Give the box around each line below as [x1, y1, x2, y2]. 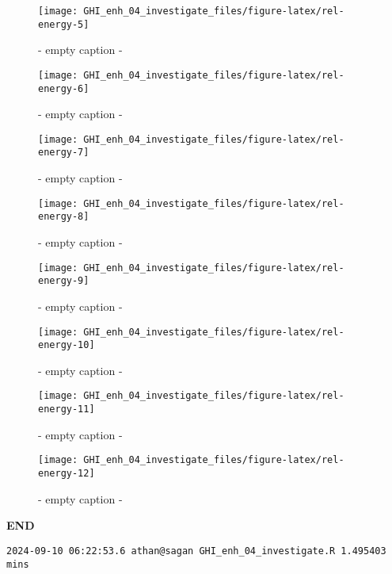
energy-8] [38, 211, 89, 223]
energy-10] [38, 339, 95, 351]
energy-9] [38, 275, 89, 287]
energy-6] [38, 82, 89, 94]
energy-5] [38, 18, 89, 30]
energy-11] [38, 404, 95, 415]
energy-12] [38, 468, 95, 479]
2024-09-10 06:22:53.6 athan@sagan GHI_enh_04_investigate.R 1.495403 [6, 545, 386, 557]
